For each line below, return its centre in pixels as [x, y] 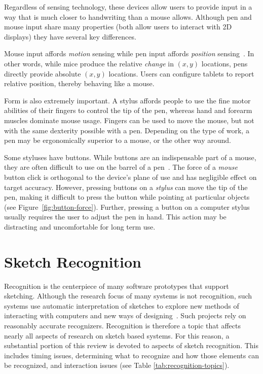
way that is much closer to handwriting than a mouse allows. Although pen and [128, 16]
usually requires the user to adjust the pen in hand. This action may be [115, 217]
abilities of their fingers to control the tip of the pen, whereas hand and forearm [128, 110]
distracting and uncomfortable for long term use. [80, 226]
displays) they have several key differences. [70, 36]
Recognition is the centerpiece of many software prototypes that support [117, 286]
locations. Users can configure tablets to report [181, 73]
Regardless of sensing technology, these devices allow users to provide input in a [128, 7]
